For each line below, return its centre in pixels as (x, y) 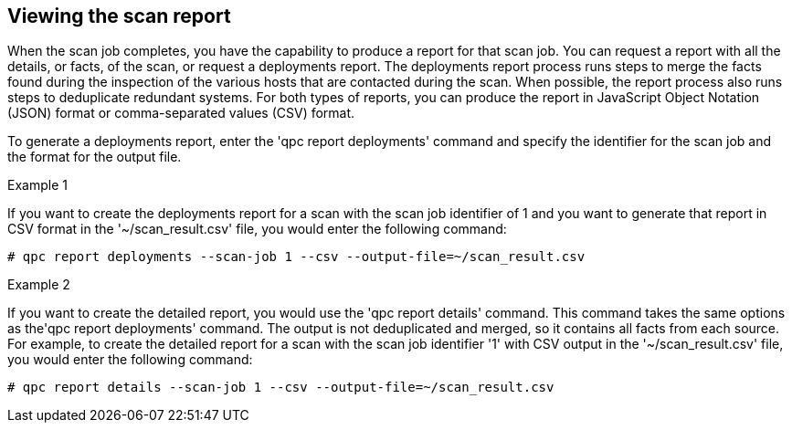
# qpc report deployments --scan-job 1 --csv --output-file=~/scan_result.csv (296, 257)
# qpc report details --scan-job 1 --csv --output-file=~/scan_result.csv (281, 388)
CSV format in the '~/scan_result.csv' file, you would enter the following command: (257, 229)
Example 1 (37, 185)
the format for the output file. (95, 157)
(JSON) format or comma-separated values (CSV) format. (181, 113)
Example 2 (39, 285)
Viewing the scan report (119, 16)
